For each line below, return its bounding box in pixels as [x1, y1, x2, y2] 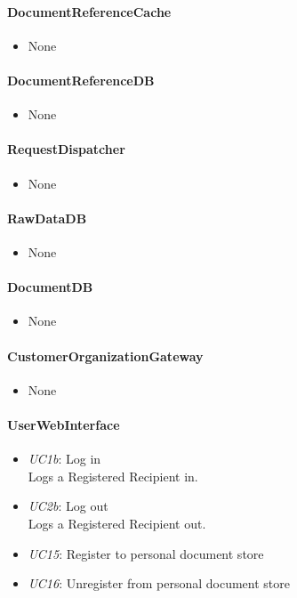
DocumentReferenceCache [7, 2, 172, 20]
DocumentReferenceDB [7, 70, 155, 89]
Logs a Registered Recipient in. [28, 466, 198, 485]
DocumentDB [7, 278, 93, 296]
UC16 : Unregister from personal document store [28, 574, 290, 593]
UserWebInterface [7, 415, 120, 433]
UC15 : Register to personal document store [28, 544, 264, 562]
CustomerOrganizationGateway [7, 346, 204, 365]
